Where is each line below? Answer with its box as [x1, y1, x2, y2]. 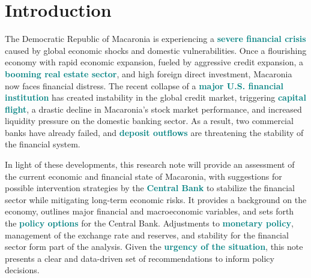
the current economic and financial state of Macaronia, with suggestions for [5, 170, 282, 182]
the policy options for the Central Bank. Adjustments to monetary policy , [5, 217, 294, 229]
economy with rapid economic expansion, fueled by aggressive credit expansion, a [5, 56, 304, 68]
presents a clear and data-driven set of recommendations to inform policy [5, 252, 274, 264]
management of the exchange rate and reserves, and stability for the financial [5, 228, 289, 241]
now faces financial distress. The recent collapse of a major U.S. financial [5, 79, 284, 92]
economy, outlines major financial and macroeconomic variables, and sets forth [5, 205, 294, 217]
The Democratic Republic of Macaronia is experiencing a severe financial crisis [5, 32, 306, 45]
